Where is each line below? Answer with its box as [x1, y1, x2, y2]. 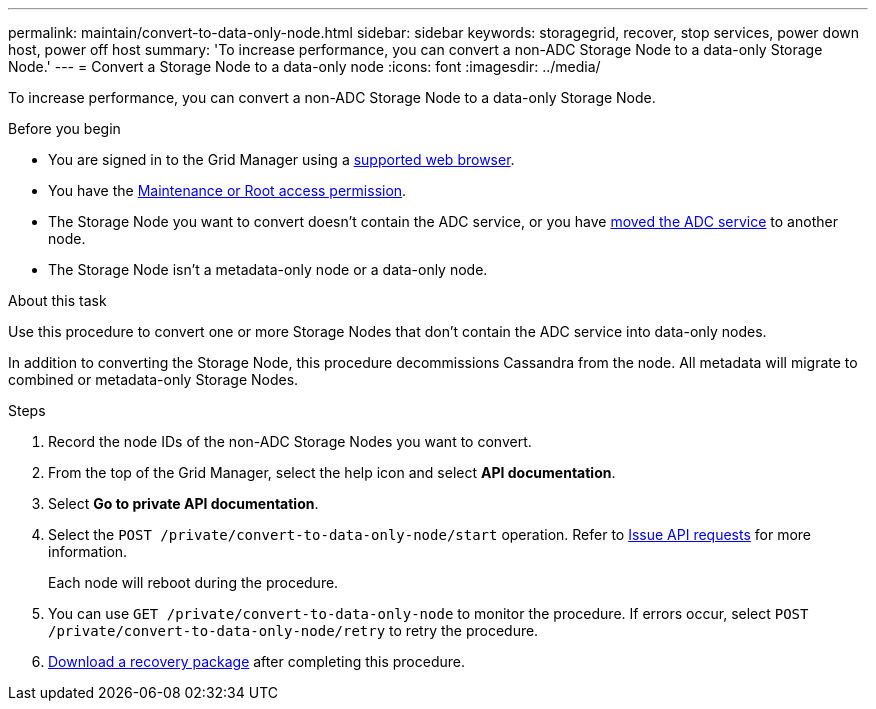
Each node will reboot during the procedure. [48, 574, 339, 591]
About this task [8, 292, 107, 309]
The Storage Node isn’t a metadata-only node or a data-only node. [48, 261, 488, 278]
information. [48, 543, 128, 560]
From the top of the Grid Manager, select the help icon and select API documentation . [48, 464, 616, 481]
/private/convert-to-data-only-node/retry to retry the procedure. [48, 622, 539, 639]
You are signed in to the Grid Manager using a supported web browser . [48, 151, 515, 168]
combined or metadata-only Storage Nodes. [8, 371, 299, 388]
